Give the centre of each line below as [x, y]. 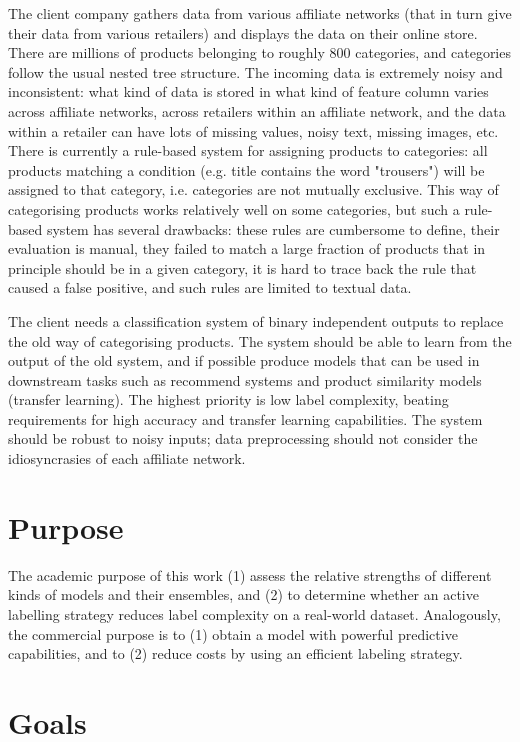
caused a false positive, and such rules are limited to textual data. [210, 287]
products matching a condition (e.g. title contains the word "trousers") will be [246, 169]
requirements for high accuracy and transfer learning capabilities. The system [245, 418]
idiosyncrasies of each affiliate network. [127, 458]
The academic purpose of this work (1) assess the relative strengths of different [250, 574]
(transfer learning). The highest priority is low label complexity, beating [228, 399]
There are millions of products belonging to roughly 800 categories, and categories [259, 52]
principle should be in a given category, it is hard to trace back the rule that [242, 267]
